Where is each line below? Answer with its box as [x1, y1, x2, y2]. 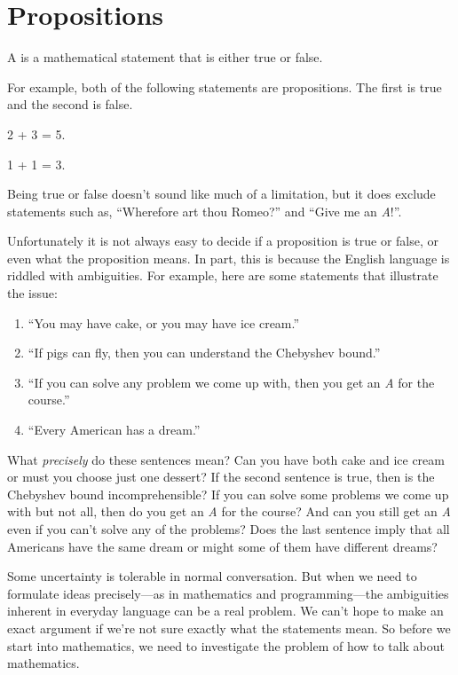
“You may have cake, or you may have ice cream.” [28, 313, 300, 332]
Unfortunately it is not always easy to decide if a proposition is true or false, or [7, 232, 438, 250]
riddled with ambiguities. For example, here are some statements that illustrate [7, 266, 438, 285]
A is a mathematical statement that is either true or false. [7, 48, 323, 67]
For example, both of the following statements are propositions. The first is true [7, 77, 442, 96]
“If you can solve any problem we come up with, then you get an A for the [28, 373, 435, 391]
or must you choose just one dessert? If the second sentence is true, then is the [7, 467, 435, 486]
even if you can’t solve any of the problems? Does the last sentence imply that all [7, 520, 450, 538]
